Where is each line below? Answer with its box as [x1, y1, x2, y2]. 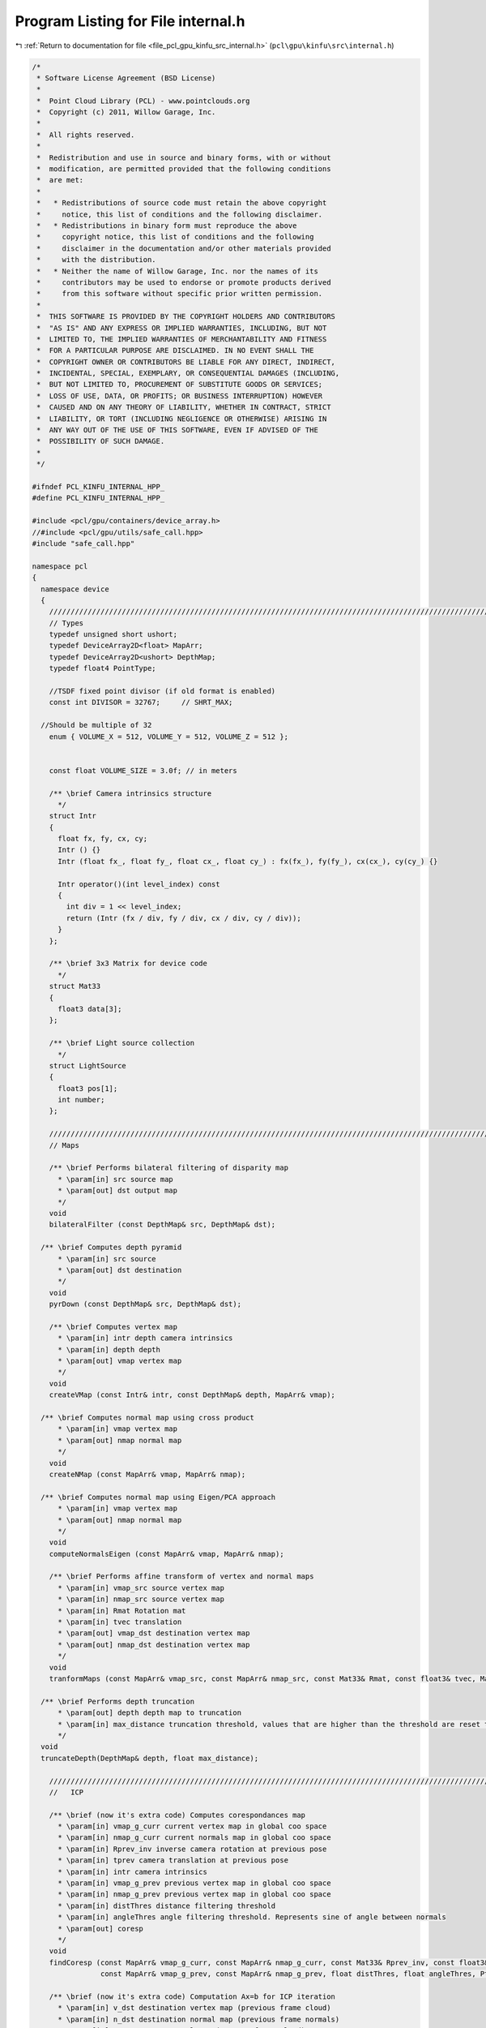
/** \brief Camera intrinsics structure [49, 788, 212, 798]
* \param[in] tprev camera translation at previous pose [58, 1856, 289, 1865]
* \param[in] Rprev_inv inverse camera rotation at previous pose [58, 1844, 327, 1854]
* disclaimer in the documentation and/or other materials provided [36, 243, 331, 253]
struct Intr [49, 811, 97, 821]
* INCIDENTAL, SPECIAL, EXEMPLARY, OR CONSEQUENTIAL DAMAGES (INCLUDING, [36, 369, 340, 378]
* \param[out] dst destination [58, 1265, 182, 1274]
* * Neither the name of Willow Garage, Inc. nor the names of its [36, 266, 319, 276]
